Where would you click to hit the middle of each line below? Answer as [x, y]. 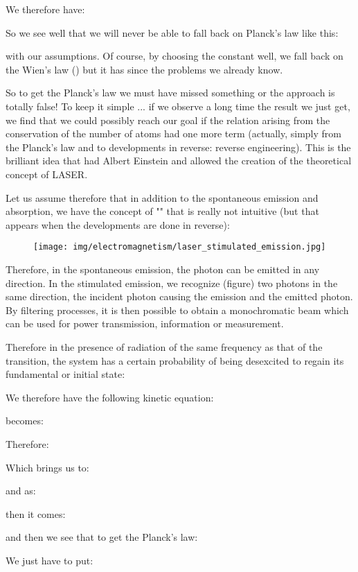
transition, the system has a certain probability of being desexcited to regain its [175, 360]
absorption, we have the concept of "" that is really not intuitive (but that [162, 211]
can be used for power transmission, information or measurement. [145, 323]
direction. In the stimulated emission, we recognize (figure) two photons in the [172, 283]
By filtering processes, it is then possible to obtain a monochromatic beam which [177, 310]
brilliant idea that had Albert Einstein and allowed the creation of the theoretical [179, 161]
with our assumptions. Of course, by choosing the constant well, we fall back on [174, 56]
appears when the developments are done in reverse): [118, 224]
